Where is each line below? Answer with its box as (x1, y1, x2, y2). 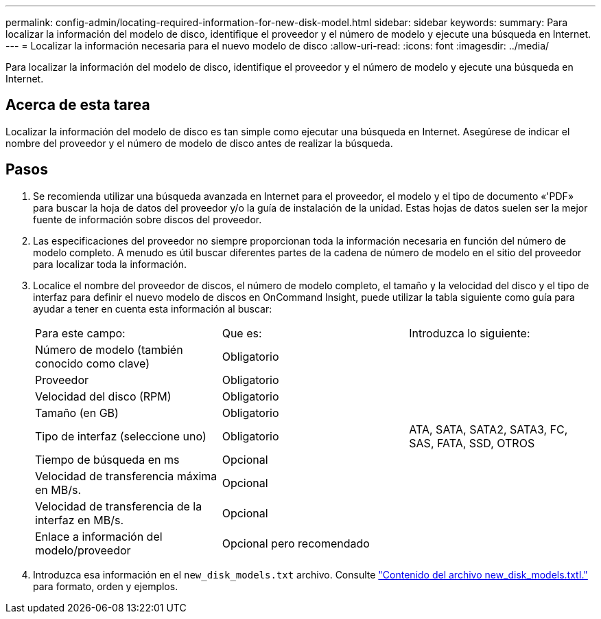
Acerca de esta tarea (5, 96, 150, 114)
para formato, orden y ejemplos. (33, 580, 178, 592)
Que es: (222, 326, 262, 340)
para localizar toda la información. (33, 258, 187, 270)
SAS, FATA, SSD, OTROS (409, 436, 535, 450)
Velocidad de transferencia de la (35, 499, 202, 513)
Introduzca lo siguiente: (409, 326, 530, 340)
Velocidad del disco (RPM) (35, 389, 172, 403)
